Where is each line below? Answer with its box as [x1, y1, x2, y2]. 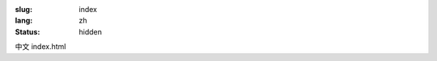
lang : [15, 16, 33, 26]
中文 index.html [15, 42, 66, 51]
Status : [15, 26, 40, 36]
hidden [78, 26, 103, 36]
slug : [15, 5, 32, 14]
